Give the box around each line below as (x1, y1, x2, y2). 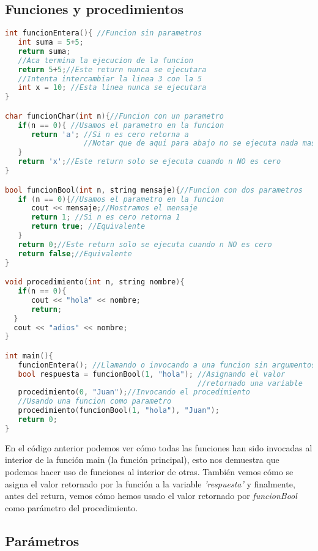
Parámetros (5, 531, 79, 550)
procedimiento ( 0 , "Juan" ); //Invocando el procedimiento (18, 388, 250, 397)
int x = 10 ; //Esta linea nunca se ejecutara (18, 83, 207, 92)
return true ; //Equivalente (31, 222, 146, 231)
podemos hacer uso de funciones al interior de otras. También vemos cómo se (5, 465, 294, 478)
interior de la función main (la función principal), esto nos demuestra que (5, 453, 279, 466)
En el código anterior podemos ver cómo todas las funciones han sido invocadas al (5, 441, 312, 454)
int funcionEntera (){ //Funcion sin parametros (5, 29, 202, 38)
